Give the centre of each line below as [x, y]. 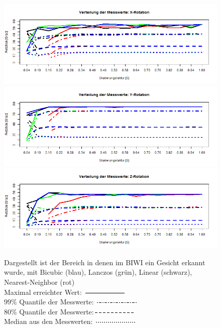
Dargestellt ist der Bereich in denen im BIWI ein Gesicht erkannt [105, 262]
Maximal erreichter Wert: [43, 292]
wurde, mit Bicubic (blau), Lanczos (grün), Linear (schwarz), [98, 272]
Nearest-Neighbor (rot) [39, 282]
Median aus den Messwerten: [48, 321]
